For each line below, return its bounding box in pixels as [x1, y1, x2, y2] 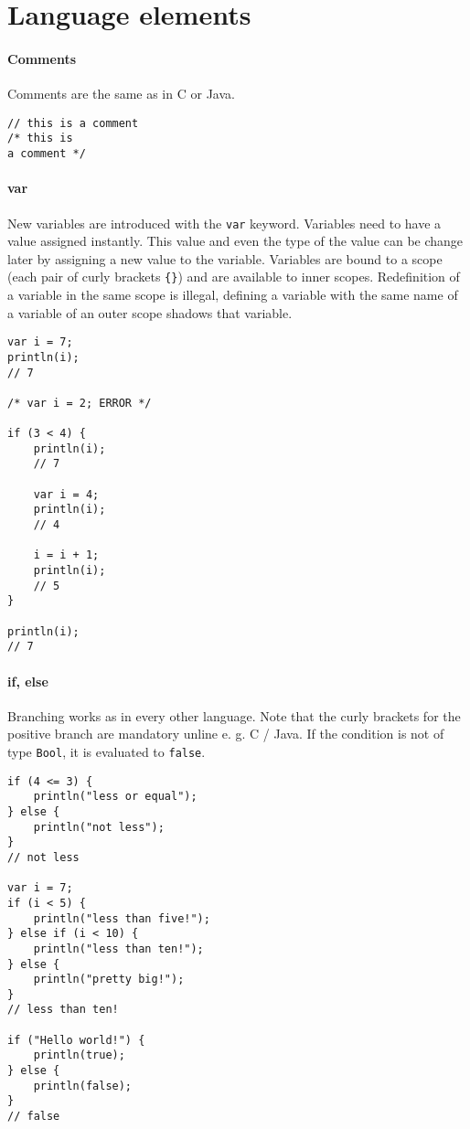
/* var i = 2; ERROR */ [7, 396, 152, 410]
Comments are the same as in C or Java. [7, 84, 235, 103]
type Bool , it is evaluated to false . [7, 741, 206, 761]
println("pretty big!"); [33, 973, 185, 986]
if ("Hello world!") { [7, 1033, 145, 1047]
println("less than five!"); [33, 911, 210, 925]
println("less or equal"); [33, 790, 198, 804]
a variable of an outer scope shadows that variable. [7, 303, 293, 322]
